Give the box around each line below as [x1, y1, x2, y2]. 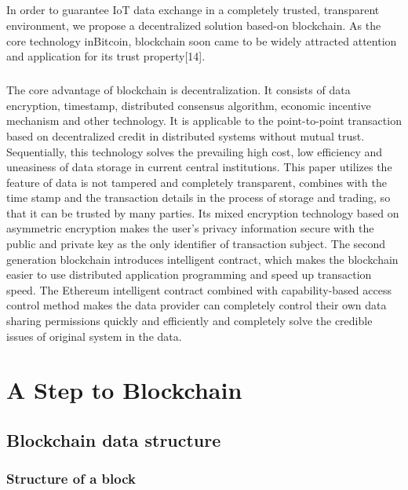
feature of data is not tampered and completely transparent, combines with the [6, 174, 387, 190]
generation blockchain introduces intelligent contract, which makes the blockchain [6, 250, 399, 267]
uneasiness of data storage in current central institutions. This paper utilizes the [6, 159, 392, 175]
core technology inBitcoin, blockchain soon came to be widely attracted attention [6, 32, 397, 49]
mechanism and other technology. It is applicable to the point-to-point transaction [6, 112, 402, 129]
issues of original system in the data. [6, 327, 182, 344]
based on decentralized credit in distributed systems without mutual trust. [6, 127, 365, 144]
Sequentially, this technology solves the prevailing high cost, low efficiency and [6, 143, 383, 159]
